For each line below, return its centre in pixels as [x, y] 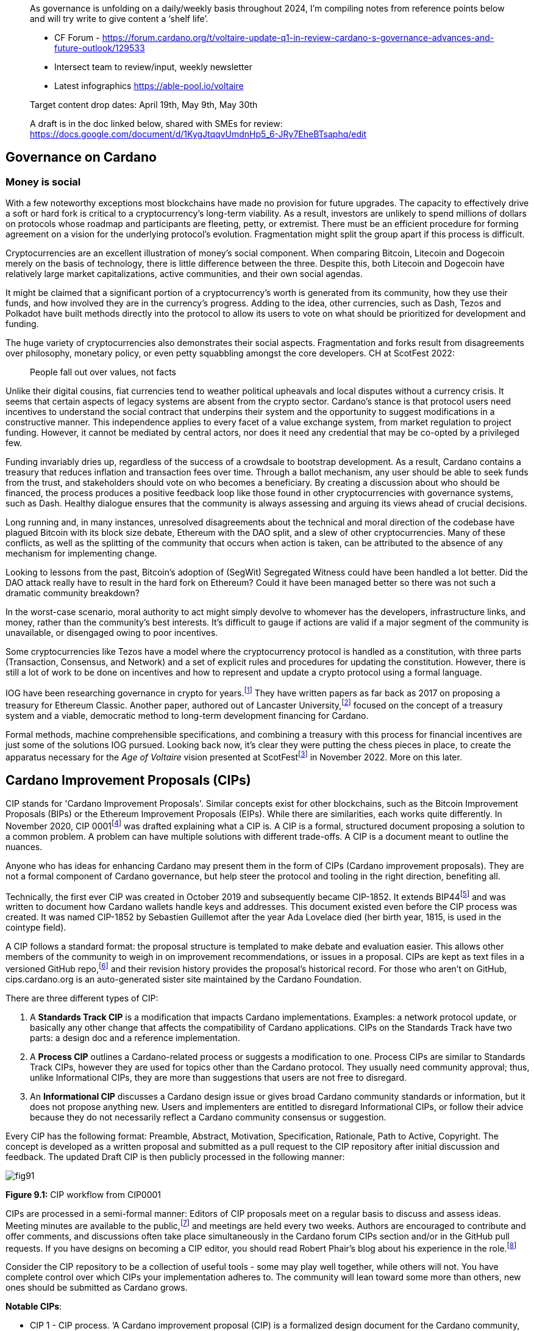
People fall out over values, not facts [103, 372]
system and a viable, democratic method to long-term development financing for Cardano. [187, 715]
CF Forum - [77, 38]
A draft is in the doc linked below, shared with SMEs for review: [156, 124]
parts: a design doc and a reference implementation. [135, 1038]
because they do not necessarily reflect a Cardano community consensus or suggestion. [208, 1117]
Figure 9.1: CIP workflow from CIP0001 [84, 1195]
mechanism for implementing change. [81, 554]
